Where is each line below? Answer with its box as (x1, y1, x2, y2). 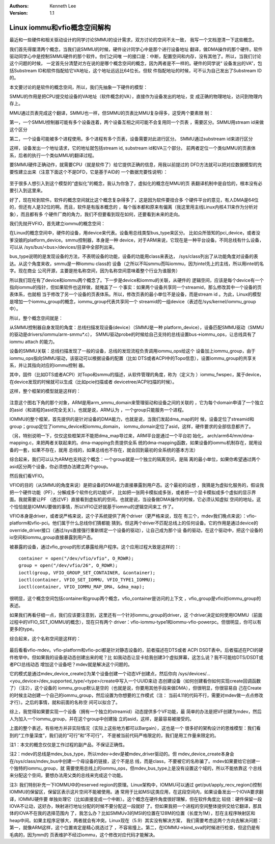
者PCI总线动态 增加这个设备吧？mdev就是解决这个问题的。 (9, 661, 132, 667)
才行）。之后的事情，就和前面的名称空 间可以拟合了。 (9, 699, 120, 705)
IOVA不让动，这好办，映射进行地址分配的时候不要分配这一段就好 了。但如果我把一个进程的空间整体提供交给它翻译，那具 (9, 803, 262, 809)
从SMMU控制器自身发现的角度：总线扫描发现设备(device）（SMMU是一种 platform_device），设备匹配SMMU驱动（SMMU (9, 324, 264, 330)
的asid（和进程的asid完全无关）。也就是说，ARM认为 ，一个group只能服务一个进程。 (9, 407, 187, 413)
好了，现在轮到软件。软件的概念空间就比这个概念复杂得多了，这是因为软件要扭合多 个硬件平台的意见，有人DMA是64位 (9, 197, 259, 203)
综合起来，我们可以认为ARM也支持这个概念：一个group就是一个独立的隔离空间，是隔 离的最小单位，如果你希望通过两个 (9, 456, 261, 462)
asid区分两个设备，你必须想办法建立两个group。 (9, 463, 112, 469)
